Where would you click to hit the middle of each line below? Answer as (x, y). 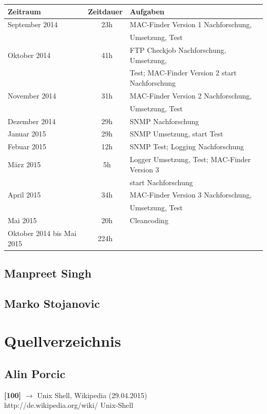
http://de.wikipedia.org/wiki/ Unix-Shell (69, 405)
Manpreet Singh (48, 273)
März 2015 (24, 164)
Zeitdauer (105, 11)
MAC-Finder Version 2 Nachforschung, (191, 95)
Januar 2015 (27, 134)
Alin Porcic (35, 373)
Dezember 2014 (32, 121)
